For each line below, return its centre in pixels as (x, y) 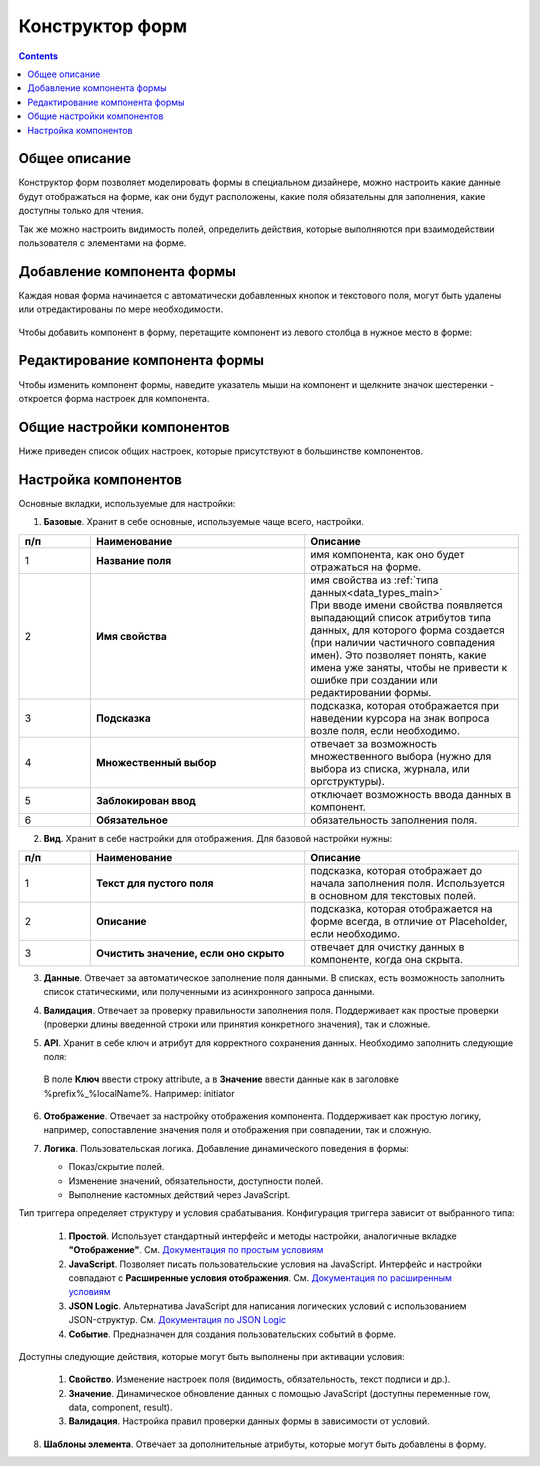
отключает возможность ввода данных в (411, 794)
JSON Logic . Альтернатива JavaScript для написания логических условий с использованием (267, 1306)
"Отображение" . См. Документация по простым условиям (196, 1250)
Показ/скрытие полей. (116, 1167)
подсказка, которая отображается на (401, 908)
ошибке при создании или (374, 680)
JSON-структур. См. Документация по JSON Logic (177, 1320)
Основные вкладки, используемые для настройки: (127, 503)
